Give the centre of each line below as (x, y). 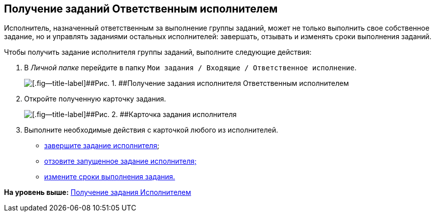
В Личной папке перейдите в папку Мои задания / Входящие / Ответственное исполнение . (190, 68)
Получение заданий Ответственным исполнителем (141, 9)
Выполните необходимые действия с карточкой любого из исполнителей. (151, 130)
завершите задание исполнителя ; (102, 146)
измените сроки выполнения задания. (110, 177)
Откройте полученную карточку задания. (95, 99)
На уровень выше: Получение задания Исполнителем (98, 192)
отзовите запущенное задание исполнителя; (120, 161)
